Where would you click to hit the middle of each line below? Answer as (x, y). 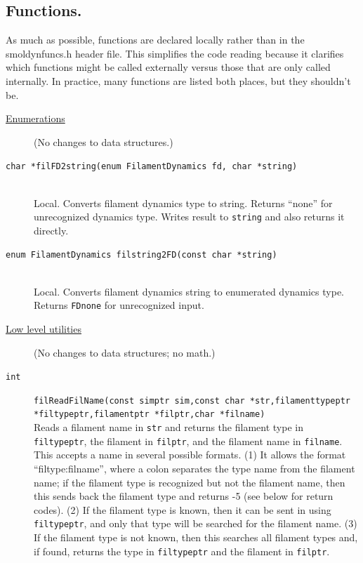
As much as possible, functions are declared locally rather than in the (155, 40)
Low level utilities (44, 328)
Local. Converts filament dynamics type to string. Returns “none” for (183, 203)
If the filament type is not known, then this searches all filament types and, (196, 537)
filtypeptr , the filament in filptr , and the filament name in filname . (188, 441)
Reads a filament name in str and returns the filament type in (169, 427)
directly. (51, 230)
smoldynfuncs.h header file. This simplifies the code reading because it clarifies (175, 53)
